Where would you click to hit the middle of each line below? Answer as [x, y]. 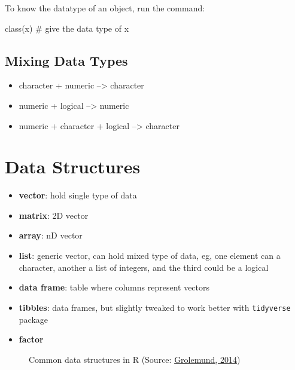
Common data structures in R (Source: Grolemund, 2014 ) [135, 359]
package [34, 319]
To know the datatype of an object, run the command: [105, 8]
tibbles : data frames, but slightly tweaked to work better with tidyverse [155, 307]
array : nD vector [51, 235]
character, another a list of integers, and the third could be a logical [144, 267]
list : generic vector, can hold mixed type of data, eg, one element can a [150, 256]
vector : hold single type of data [78, 195]
